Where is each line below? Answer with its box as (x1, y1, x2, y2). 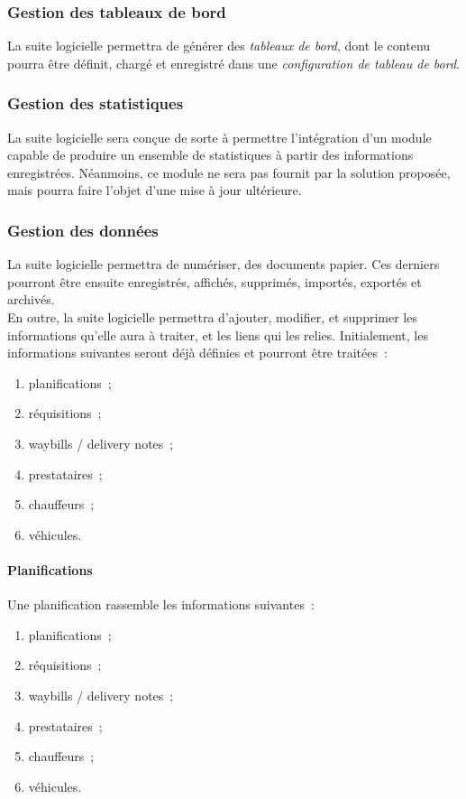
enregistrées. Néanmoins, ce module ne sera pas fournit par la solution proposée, (7, 163, 451, 181)
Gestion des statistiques (7, 92, 184, 115)
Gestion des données (7, 218, 159, 241)
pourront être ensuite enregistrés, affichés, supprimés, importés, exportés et (7, 272, 422, 291)
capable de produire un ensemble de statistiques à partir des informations (7, 145, 414, 164)
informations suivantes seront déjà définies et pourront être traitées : (7, 343, 388, 362)
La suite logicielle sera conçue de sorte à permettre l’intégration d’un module (7, 127, 432, 146)
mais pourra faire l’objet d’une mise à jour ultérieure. (7, 181, 302, 200)
